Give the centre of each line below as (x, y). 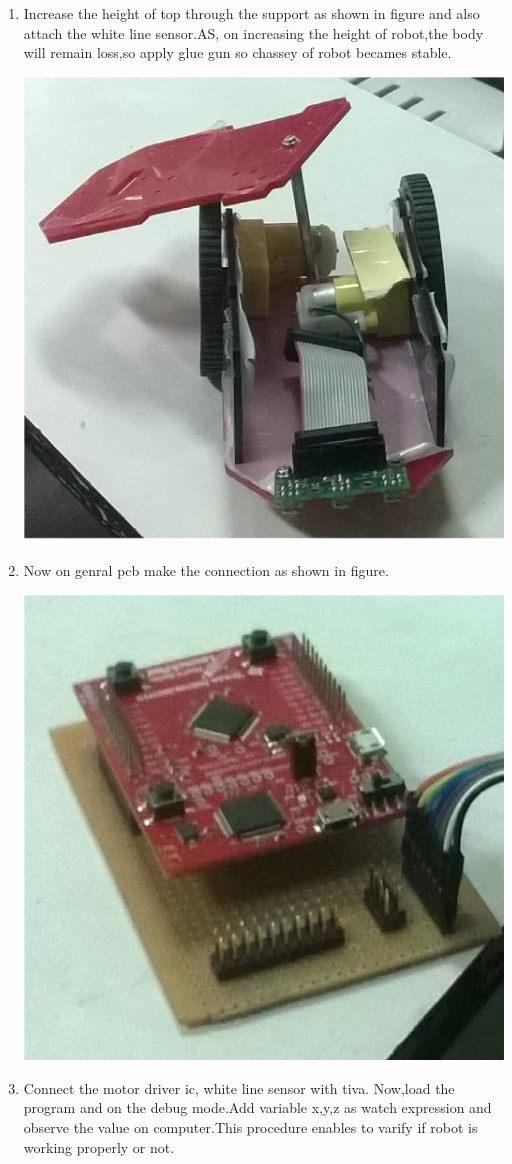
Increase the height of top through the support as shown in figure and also (251, 13)
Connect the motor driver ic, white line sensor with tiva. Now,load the (239, 1087)
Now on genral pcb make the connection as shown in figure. (206, 570)
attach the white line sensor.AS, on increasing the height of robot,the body (253, 32)
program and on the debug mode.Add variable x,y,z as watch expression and (257, 1107)
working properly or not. (99, 1146)
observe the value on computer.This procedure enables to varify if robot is (250, 1127)
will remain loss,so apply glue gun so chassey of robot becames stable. (237, 52)
